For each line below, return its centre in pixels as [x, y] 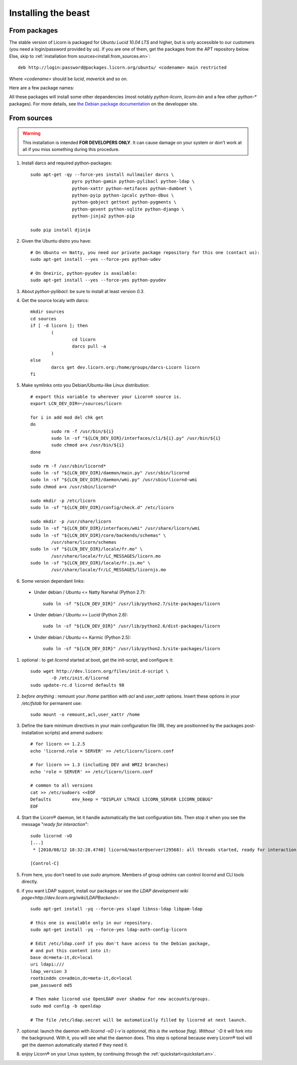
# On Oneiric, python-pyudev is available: [84, 273]
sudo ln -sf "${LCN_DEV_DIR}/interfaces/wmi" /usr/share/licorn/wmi [115, 528]
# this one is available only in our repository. [92, 923]
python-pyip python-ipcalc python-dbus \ [123, 195]
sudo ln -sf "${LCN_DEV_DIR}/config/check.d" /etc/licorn [102, 507]
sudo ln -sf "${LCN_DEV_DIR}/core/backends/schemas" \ [98, 535]
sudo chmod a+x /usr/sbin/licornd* [74, 487]
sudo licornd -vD [51, 836]
